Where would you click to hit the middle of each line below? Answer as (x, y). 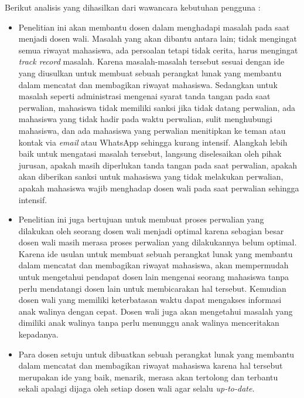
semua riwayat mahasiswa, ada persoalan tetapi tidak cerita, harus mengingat (158, 50)
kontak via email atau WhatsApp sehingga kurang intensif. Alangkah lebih (153, 142)
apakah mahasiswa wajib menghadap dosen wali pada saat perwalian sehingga (159, 188)
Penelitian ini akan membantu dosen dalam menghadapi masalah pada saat (154, 27)
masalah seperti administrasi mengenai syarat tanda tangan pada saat (144, 96)
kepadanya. (38, 334)
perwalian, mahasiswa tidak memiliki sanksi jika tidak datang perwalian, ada (157, 107)
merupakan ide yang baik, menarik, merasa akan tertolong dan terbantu (148, 377)
